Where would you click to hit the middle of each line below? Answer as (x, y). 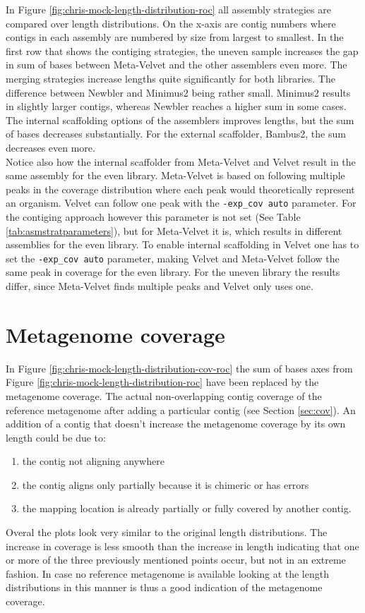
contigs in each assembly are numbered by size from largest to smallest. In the (175, 37)
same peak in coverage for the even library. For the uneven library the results (173, 272)
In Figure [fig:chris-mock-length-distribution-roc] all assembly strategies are (168, 9)
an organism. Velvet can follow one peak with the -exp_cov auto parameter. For (181, 203)
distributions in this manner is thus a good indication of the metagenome (164, 587)
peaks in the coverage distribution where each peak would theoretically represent (180, 189)
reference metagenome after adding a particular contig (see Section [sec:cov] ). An (181, 409)
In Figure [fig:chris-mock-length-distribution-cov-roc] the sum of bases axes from (179, 368)
